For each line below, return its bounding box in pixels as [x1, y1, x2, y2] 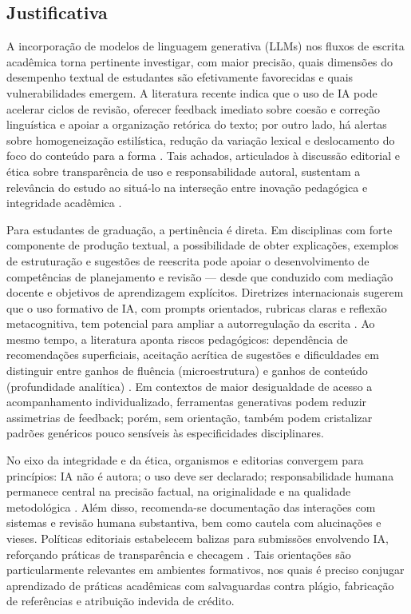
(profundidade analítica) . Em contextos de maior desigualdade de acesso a [6, 377, 373, 394]
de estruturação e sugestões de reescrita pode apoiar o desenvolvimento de [6, 252, 370, 269]
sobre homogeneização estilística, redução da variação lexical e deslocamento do [6, 131, 395, 148]
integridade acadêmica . [6, 194, 122, 211]
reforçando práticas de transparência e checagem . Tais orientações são [6, 545, 351, 562]
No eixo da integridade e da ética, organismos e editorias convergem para [6, 452, 364, 468]
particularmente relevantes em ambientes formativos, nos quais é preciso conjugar [6, 561, 405, 578]
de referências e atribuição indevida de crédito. [6, 592, 235, 609]
